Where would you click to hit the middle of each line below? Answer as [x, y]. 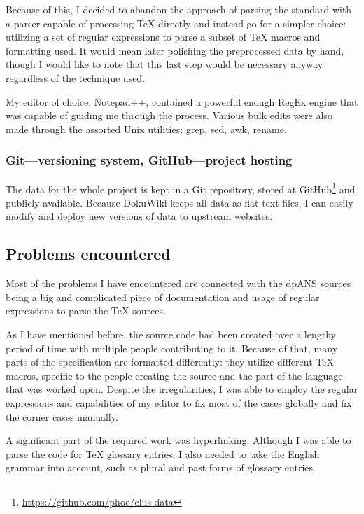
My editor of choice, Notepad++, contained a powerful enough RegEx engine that [182, 101]
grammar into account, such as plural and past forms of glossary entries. [161, 467]
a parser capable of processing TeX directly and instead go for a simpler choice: [176, 23]
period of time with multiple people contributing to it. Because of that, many [172, 348]
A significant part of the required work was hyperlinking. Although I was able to [178, 440]
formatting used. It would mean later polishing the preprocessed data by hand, [175, 50]
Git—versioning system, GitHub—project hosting [149, 160]
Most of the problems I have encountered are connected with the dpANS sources [178, 283]
